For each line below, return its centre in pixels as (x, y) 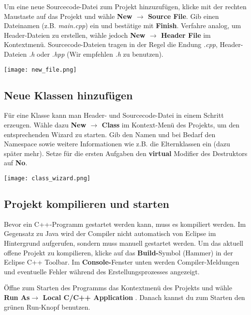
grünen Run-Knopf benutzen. (47, 307)
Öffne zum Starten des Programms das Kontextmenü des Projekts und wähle (118, 288)
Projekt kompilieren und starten (87, 204)
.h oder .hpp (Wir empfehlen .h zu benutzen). (96, 54)
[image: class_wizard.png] (47, 178)
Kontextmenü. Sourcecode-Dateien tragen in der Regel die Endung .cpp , (111, 44)
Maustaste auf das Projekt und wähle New (68, 16)
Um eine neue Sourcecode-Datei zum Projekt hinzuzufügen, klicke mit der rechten (125, 6)
